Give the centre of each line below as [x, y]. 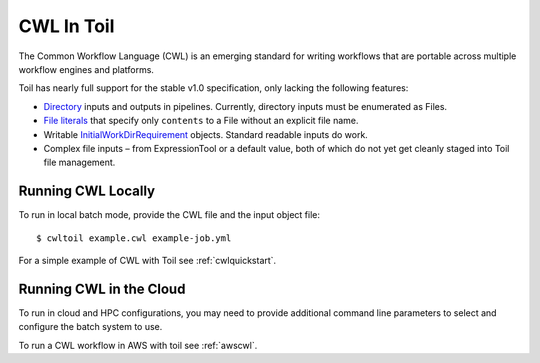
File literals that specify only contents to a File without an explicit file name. [201, 121]
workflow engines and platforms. [86, 69]
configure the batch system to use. [90, 327]
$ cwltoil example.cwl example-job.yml [134, 238]
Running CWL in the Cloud [102, 288]
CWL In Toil [66, 26]
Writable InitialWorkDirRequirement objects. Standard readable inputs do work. [206, 134]
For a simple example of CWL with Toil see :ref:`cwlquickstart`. [147, 260]
